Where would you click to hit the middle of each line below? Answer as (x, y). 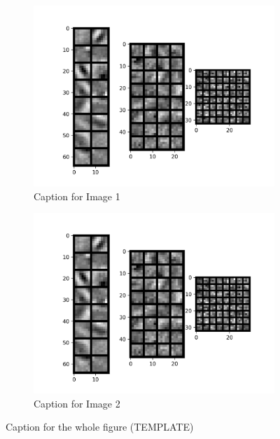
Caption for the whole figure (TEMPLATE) (100, 427)
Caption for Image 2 (77, 403)
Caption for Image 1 (77, 196)
